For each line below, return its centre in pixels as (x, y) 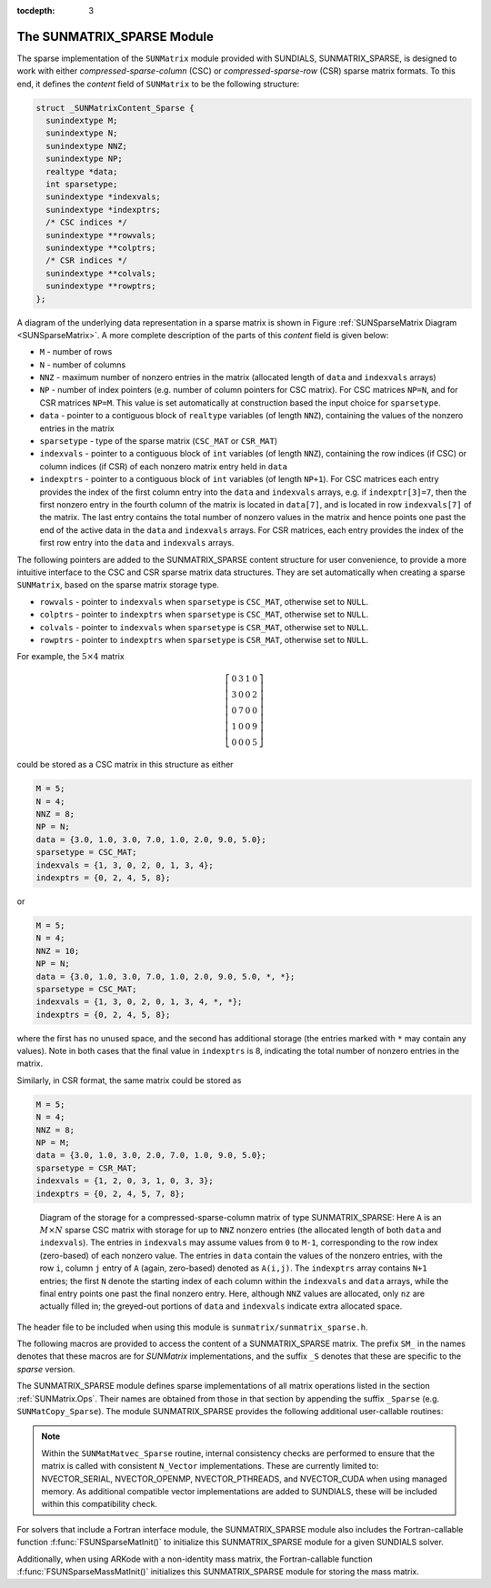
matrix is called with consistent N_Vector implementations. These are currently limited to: (210, 1466)
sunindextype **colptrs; (101, 247)
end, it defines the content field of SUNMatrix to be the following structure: (158, 84)
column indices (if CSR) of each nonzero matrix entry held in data (164, 466)
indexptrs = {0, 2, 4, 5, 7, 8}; (110, 1193)
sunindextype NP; (84, 159)
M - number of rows (76, 352)
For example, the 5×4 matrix (70, 657)
